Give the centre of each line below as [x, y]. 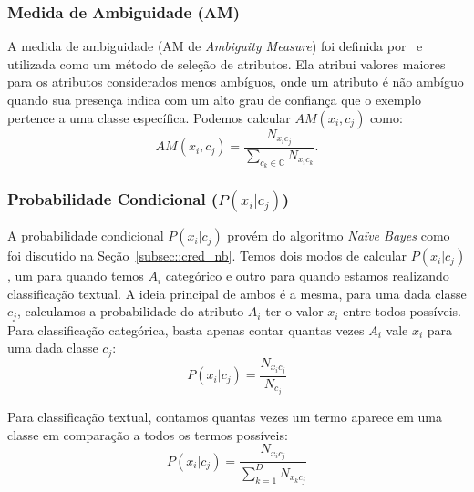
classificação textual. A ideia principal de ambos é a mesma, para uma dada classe [237, 293]
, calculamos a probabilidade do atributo [130, 311]
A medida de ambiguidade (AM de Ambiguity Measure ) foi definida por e [215, 46]
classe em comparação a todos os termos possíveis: [148, 434]
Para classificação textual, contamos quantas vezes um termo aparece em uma [225, 417]
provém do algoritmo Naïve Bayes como [339, 236]
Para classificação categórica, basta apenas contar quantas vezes [186, 329]
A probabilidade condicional [86, 236]
